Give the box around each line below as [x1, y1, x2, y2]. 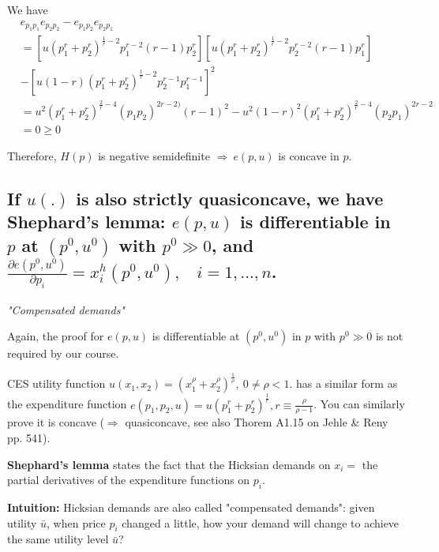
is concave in [278, 148, 340, 164]
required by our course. [7, 345, 119, 362]
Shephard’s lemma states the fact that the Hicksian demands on [7, 456, 331, 472]
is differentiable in [240, 209, 391, 234]
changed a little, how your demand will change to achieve [122, 514, 400, 531]
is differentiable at [152, 328, 240, 344]
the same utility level [7, 531, 109, 547]
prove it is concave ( [7, 414, 104, 430]
